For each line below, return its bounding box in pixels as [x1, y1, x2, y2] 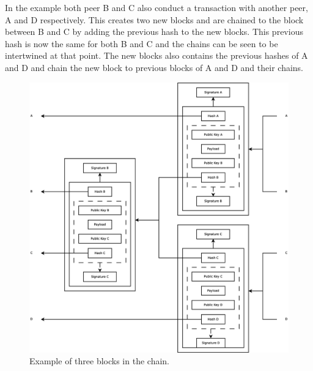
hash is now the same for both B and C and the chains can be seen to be [5, 37, 278, 50]
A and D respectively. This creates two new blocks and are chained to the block [5, 13, 304, 26]
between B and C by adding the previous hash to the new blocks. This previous [5, 25, 303, 38]
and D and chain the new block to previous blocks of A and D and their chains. [5, 61, 303, 73]
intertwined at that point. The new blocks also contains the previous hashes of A [5, 49, 308, 62]
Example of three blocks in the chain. [29, 354, 169, 367]
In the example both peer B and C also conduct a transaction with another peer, [5, 1, 308, 13]
